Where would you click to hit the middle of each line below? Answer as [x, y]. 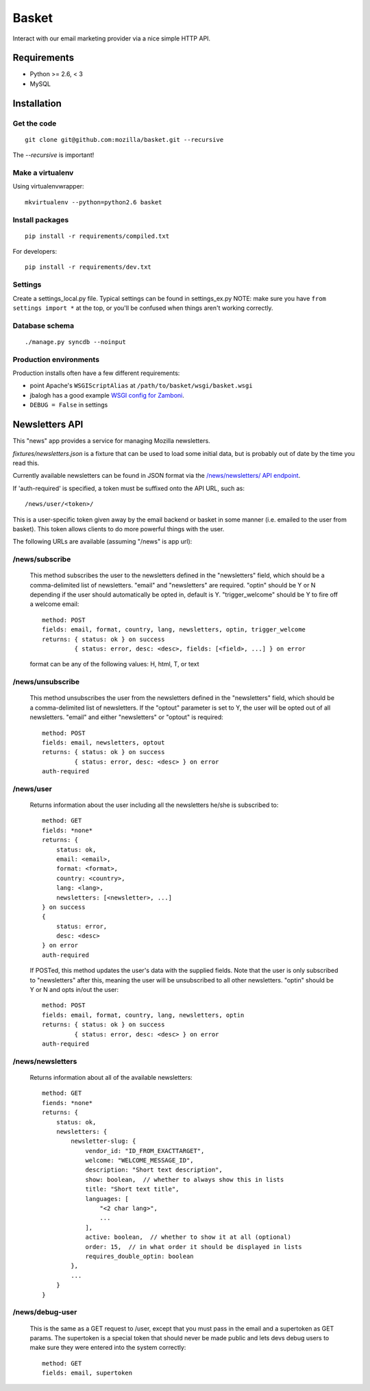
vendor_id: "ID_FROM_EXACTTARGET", [145, 1151]
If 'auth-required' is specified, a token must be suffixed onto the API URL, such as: [128, 488]
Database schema [44, 326]
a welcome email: [54, 604]
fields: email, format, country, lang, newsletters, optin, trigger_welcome [174, 630]
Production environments [56, 359]
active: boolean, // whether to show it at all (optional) [188, 1237]
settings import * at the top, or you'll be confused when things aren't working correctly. [143, 308]
